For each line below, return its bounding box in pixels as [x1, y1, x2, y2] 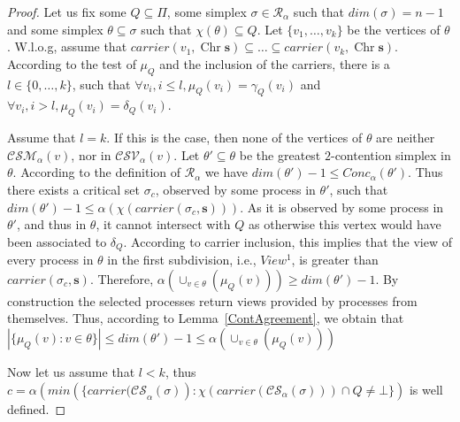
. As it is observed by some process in [240, 197, 444, 216]
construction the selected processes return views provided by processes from [7, 291, 418, 310]
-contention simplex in [330, 145, 451, 164]
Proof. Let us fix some [7, 3, 126, 20]
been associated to [7, 232, 107, 250]
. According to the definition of [12, 163, 181, 181]
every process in [7, 250, 94, 269]
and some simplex [7, 19, 103, 38]
